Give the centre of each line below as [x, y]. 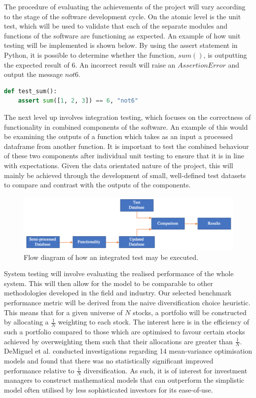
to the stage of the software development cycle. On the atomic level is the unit [123, 16]
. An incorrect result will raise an [125, 64]
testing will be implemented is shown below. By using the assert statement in [121, 45]
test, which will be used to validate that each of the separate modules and [116, 26]
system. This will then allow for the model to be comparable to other [109, 283]
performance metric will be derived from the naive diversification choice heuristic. [127, 302]
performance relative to [39, 370]
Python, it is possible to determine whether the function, [90, 54]
